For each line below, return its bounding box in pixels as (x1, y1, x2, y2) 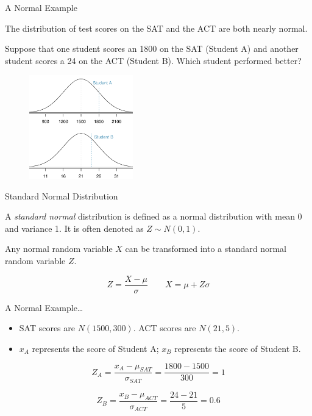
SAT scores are (19, 321, 76, 334)
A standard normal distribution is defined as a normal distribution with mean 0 (5, 210, 302, 223)
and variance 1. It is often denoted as (5, 221, 144, 234)
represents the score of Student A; (32, 342, 159, 354)
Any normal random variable (5, 242, 113, 255)
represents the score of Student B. (174, 342, 301, 354)
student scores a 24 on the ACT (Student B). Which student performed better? (5, 54, 302, 66)
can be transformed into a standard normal (125, 242, 287, 255)
